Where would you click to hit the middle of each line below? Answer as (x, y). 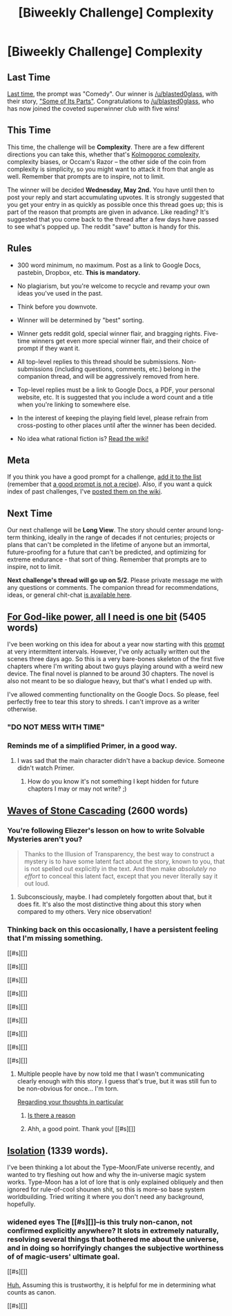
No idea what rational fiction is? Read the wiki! (83, 438)
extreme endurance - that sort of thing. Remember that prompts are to (107, 559)
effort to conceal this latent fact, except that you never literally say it (121, 876)
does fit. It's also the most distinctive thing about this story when (109, 904)
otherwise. (22, 709)
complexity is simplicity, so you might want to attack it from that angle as (110, 169)
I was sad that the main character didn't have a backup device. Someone (121, 761)
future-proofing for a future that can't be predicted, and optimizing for (107, 552)
